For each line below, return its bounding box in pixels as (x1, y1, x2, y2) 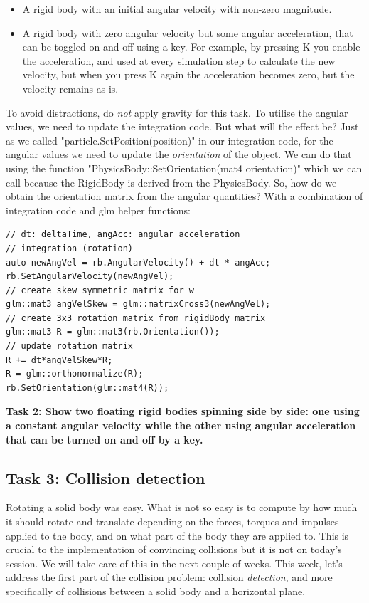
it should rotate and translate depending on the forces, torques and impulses (6, 514, 339, 529)
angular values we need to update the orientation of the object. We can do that (6, 147, 352, 162)
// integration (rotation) (6, 243, 133, 253)
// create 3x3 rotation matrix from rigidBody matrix (6, 313, 266, 323)
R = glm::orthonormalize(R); (6, 369, 144, 379)
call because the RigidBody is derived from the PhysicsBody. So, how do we (6, 174, 337, 189)
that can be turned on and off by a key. (6, 431, 203, 446)
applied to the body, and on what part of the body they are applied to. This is (6, 528, 349, 542)
